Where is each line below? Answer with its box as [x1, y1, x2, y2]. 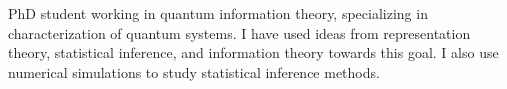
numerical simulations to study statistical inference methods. [8, 61, 380, 82]
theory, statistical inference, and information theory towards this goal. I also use [8, 42, 499, 63]
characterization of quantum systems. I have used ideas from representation [8, 22, 471, 43]
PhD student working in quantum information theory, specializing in [8, 3, 428, 23]
